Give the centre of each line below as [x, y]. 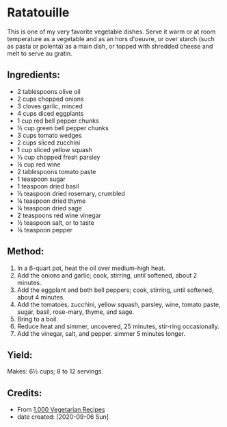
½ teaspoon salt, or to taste [55, 222]
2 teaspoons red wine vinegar [59, 215]
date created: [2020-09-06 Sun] [63, 417]
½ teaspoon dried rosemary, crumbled [71, 193]
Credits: [25, 393]
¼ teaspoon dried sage [49, 208]
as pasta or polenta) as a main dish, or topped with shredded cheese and [110, 46]
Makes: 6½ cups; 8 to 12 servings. [55, 371]
